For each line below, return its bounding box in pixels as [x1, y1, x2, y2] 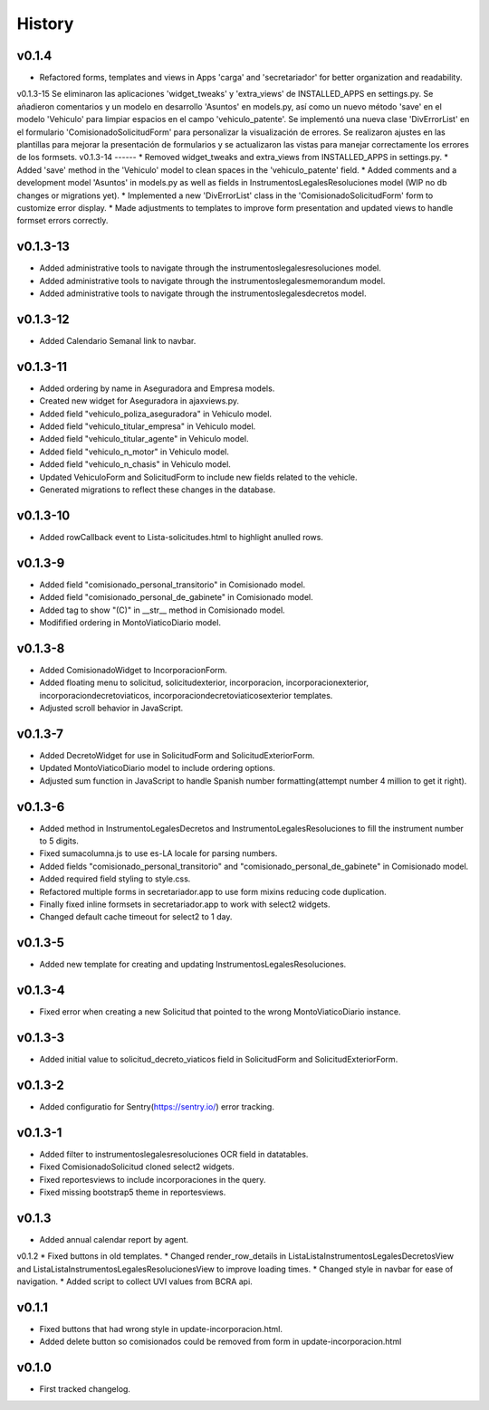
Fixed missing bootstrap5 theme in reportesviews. [39, 1186, 226, 1198]
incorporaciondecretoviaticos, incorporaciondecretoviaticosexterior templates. [39, 690, 333, 700]
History [16, 14, 74, 33]
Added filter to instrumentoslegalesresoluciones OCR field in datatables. [39, 1148, 309, 1159]
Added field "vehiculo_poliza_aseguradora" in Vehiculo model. [39, 408, 272, 419]
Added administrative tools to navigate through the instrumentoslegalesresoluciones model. [39, 262, 382, 273]
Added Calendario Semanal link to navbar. [39, 335, 197, 346]
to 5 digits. [39, 835, 79, 846]
